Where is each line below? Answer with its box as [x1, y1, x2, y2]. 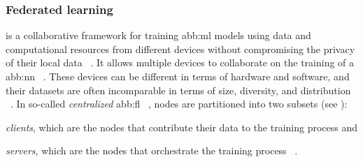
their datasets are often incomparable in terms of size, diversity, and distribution [6, 82, 351, 97]
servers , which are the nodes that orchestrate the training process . [6, 143, 298, 158]
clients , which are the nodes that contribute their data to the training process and [6, 119, 358, 134]
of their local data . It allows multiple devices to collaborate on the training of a [6, 55, 355, 70]
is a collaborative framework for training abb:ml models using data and [6, 28, 311, 43]
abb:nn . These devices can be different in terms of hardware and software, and [6, 69, 350, 83]
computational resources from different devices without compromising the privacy [6, 41, 355, 56]
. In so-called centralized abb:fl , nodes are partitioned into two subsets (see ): [10, 96, 348, 111]
